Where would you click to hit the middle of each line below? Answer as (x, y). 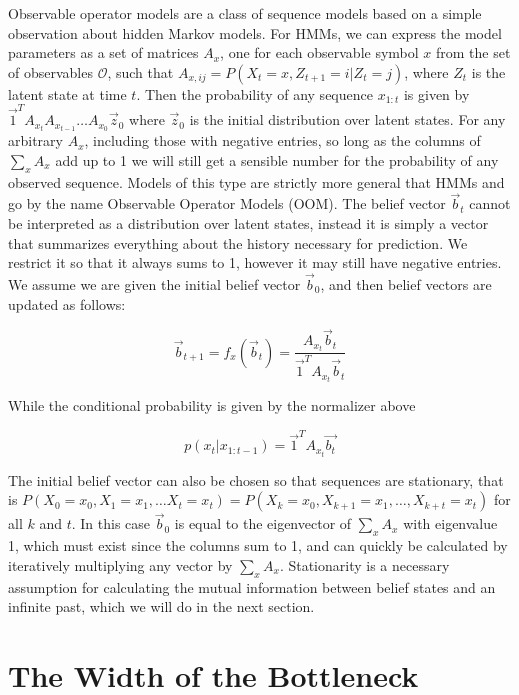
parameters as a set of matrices (103, 52)
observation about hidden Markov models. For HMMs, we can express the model (255, 32)
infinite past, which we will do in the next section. (161, 606)
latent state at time (67, 93)
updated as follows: (67, 303)
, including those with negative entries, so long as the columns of (282, 140)
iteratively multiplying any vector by (120, 564)
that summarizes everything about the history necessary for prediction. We (238, 242)
